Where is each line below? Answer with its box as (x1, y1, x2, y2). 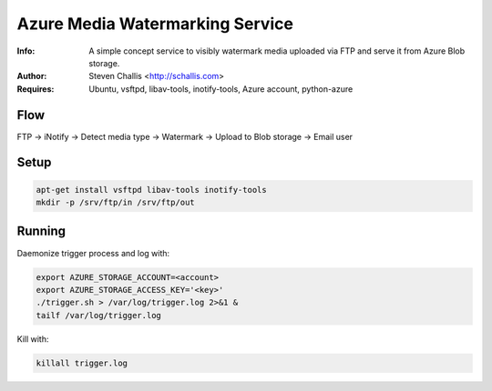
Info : (16, 45, 36, 56)
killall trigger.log (36, 357, 128, 368)
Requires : (16, 83, 55, 95)
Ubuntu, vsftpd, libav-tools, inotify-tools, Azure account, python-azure (88, 83, 354, 95)
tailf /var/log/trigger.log (36, 310, 161, 320)
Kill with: (16, 333, 49, 345)
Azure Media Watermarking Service (16, 14, 293, 34)
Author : (16, 71, 47, 82)
